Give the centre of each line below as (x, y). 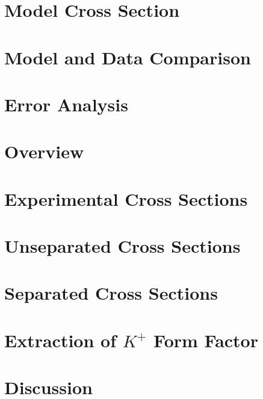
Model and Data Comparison (128, 57)
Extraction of (60, 340)
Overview (44, 151)
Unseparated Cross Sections (122, 246)
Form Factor (206, 340)
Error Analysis (66, 104)
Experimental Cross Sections (126, 198)
